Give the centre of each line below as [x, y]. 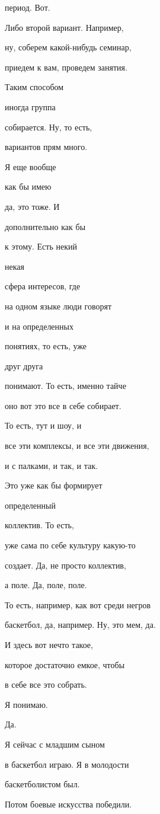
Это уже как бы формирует [54, 485]
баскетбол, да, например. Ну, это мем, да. [80, 625]
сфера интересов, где [43, 286]
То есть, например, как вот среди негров [78, 604]
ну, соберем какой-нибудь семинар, [68, 47]
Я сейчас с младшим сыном [55, 744]
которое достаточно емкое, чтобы [65, 664]
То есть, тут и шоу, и [43, 425]
